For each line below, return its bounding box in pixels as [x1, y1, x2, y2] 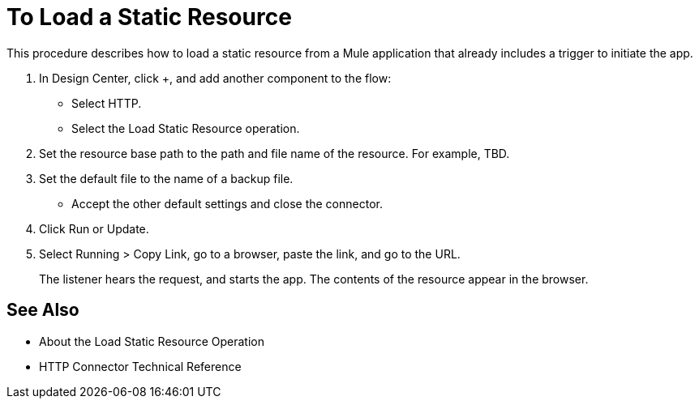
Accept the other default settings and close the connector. [71, 196, 383, 211]
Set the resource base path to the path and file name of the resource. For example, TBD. [39, 146, 510, 160]
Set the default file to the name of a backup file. [39, 171, 294, 185]
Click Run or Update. [39, 221, 149, 236]
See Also [6, 300, 79, 321]
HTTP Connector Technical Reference [39, 359, 242, 373]
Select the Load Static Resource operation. [71, 121, 300, 135]
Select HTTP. [71, 96, 142, 110]
